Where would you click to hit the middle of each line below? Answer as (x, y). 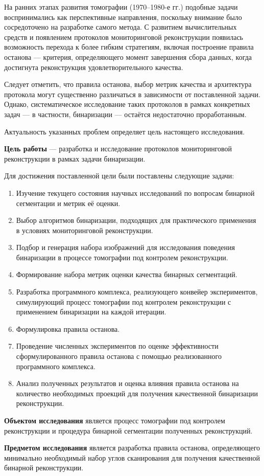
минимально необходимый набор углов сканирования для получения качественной (132, 457)
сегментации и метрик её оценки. (68, 203)
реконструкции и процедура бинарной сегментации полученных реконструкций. (128, 430)
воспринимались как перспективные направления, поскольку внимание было (123, 17)
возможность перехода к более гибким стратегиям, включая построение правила (129, 47)
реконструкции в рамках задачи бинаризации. (75, 158)
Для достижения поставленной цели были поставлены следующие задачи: (119, 176)
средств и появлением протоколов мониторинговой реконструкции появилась (124, 37)
